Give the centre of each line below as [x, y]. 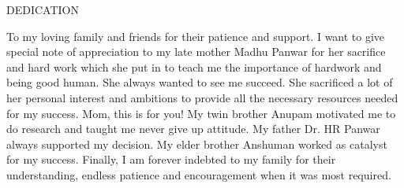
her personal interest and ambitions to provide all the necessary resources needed [202, 97]
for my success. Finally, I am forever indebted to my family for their [171, 159]
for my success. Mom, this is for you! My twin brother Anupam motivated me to [201, 113]
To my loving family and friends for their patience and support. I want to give [196, 36]
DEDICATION [43, 9]
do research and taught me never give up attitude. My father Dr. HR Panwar [193, 129]
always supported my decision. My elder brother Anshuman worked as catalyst [197, 144]
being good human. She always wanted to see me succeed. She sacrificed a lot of [200, 82]
